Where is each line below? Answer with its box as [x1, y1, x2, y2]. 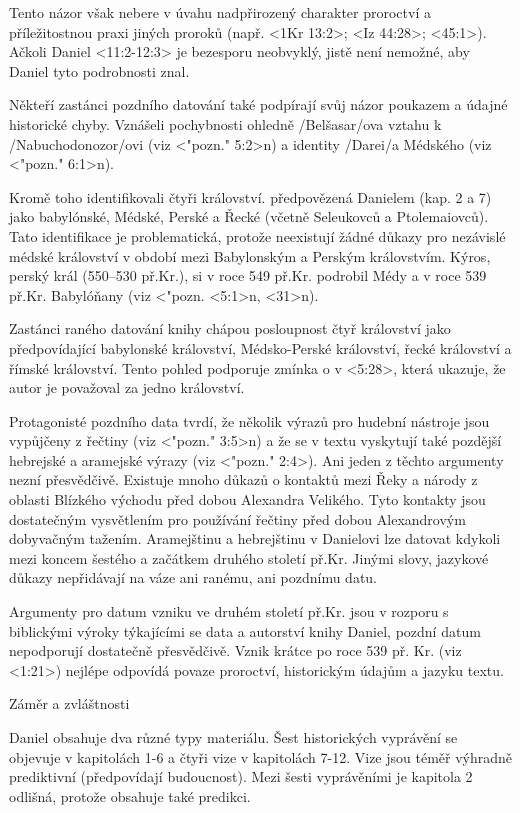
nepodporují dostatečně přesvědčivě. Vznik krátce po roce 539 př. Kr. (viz [9, 640, 462, 661]
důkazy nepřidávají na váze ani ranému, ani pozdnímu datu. [9, 567, 378, 588]
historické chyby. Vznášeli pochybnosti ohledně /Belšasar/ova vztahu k [9, 113, 442, 134]
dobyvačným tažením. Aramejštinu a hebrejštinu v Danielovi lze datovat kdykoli [9, 528, 501, 549]
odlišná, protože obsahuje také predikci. [9, 785, 251, 806]
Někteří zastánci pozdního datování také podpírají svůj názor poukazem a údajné [9, 94, 508, 115]
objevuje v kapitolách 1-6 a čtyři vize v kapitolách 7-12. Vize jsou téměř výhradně [9, 746, 513, 767]
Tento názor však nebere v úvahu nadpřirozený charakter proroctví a [9, 2, 431, 22]
